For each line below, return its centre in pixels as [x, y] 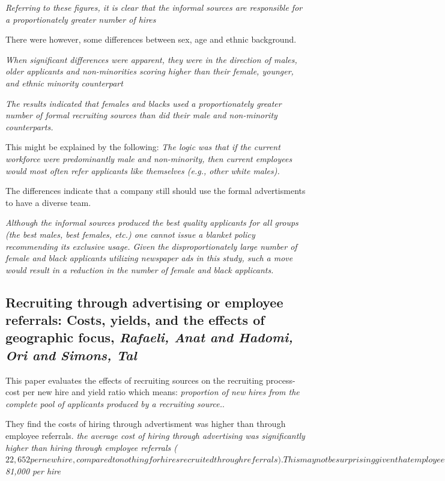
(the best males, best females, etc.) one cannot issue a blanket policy [130, 234]
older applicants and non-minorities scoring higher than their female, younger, [150, 71]
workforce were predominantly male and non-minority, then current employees [149, 158]
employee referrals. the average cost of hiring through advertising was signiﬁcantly [155, 436]
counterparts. [29, 126]
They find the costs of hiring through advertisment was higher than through [146, 424]
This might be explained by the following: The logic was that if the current [143, 147]
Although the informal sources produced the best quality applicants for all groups [152, 222]
